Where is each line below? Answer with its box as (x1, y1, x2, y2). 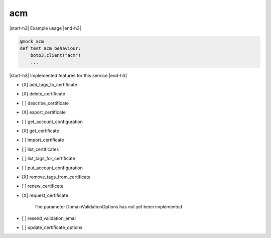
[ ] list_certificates (22, 146, 59, 152)
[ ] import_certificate (22, 137, 64, 143)
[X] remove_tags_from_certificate (22, 174, 91, 180)
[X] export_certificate (22, 109, 66, 115)
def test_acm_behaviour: (20, 45, 81, 51)
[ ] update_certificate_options (22, 224, 83, 230)
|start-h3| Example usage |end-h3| (9, 25, 81, 31)
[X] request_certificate (22, 192, 69, 198)
